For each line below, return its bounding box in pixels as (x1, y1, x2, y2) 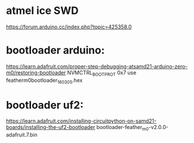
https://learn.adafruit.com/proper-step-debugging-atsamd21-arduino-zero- (6, 63, 188, 70)
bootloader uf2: (6, 98, 84, 112)
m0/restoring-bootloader (6, 69, 66, 76)
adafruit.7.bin (6, 131, 38, 138)
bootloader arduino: (6, 44, 105, 57)
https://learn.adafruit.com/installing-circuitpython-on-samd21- (6, 117, 157, 124)
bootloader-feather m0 (96, 124, 149, 132)
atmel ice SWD (6, 4, 79, 17)
